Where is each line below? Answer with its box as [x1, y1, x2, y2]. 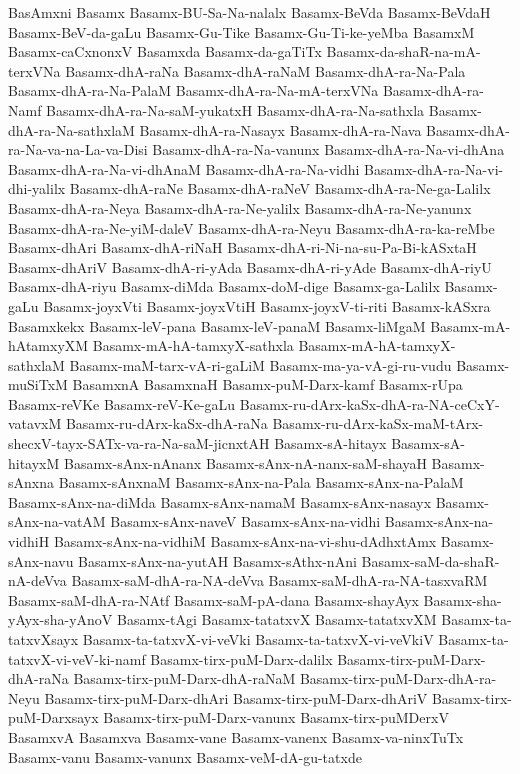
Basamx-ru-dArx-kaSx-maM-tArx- [272, 413, 484, 434]
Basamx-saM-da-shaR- [361, 550, 500, 571]
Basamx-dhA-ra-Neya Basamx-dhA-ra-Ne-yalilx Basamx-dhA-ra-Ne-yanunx [8, 197, 472, 218]
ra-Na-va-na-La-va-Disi [8, 139, 148, 160]
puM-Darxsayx [8, 707, 99, 728]
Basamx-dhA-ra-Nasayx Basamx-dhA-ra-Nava [139, 119, 422, 140]
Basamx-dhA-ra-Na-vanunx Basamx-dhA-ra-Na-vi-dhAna [152, 139, 505, 160]
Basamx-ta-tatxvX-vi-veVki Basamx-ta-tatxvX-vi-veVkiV [82, 629, 434, 649]
